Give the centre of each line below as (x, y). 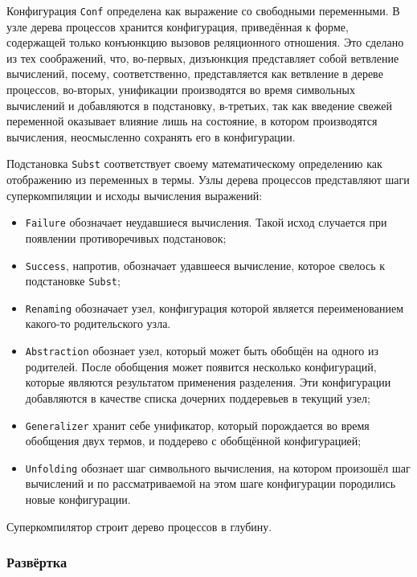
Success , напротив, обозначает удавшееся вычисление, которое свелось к (205, 265)
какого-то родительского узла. (98, 323)
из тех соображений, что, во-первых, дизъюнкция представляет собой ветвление (203, 57)
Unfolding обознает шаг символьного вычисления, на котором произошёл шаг (218, 467)
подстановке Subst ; (73, 281)
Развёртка (37, 562)
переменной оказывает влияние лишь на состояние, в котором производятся (192, 121)
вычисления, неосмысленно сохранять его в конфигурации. (151, 136)
